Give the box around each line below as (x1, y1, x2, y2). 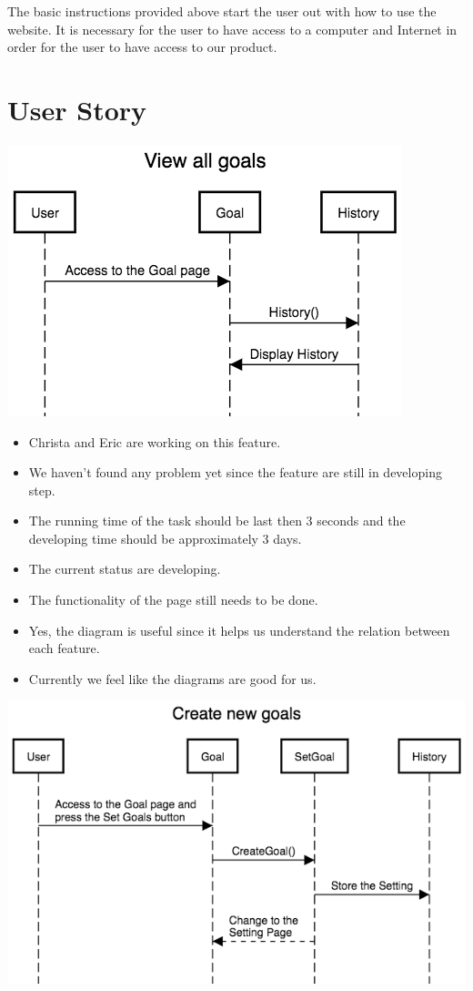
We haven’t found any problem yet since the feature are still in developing (28, 463, 442, 482)
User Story (7, 90, 147, 128)
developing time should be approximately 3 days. (28, 528, 302, 547)
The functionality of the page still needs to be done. (28, 590, 318, 609)
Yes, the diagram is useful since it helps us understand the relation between (28, 620, 450, 639)
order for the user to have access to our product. (7, 37, 277, 56)
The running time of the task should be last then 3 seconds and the (28, 511, 406, 530)
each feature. (28, 639, 100, 658)
